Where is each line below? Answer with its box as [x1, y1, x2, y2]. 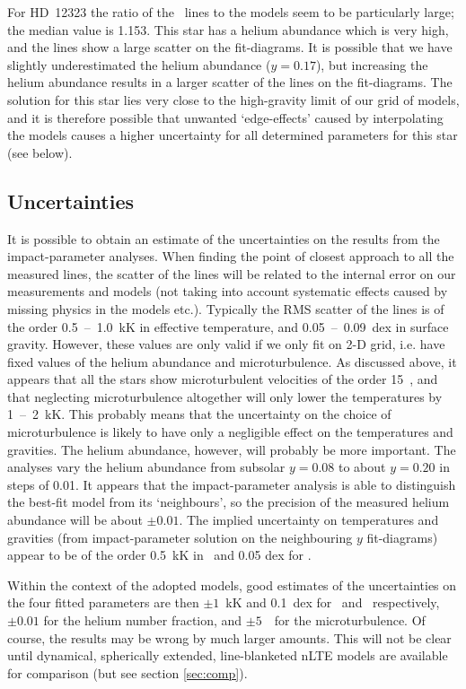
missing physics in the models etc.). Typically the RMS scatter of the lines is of [7, 299, 444, 318]
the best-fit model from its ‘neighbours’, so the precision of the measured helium [7, 493, 450, 511]
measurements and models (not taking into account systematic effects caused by [7, 282, 448, 301]
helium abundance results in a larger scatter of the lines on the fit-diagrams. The [7, 73, 453, 92]
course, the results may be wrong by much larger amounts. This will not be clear [7, 628, 452, 647]
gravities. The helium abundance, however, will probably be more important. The [7, 440, 456, 458]
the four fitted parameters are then [7, 593, 199, 612]
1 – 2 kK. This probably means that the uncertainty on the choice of [7, 405, 391, 423]
